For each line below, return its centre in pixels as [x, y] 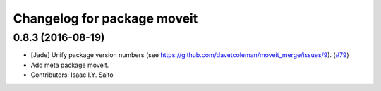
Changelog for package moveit [105, 18]
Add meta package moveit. [70, 65]
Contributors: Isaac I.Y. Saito [72, 75]
